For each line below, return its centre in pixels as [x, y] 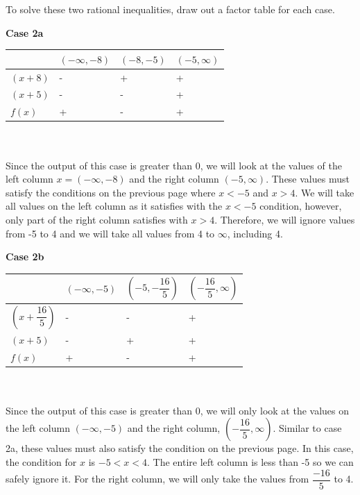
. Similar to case [307, 428]
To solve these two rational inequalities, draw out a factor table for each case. [170, 9]
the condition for [41, 462]
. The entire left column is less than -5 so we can [250, 462]
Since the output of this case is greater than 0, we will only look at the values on [178, 410]
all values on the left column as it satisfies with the [114, 206]
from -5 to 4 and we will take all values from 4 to [110, 233]
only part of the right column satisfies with [97, 219]
